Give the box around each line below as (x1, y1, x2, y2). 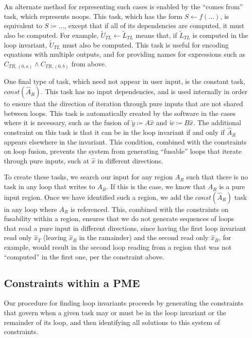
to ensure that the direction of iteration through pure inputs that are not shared (4, 98, 243, 109)
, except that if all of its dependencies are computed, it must (64, 20, 245, 31)
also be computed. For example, (4, 30, 99, 40)
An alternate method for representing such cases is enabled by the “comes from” (4, 1, 243, 11)
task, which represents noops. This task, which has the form (4, 11, 183, 21)
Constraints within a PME (4, 275, 140, 290)
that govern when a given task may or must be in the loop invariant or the (4, 307, 226, 318)
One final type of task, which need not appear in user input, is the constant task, (4, 76, 246, 86)
